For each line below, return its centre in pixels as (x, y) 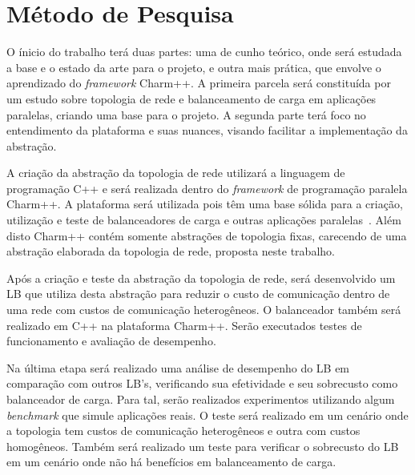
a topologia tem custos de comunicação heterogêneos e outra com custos (183, 431)
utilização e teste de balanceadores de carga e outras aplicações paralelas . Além (204, 220)
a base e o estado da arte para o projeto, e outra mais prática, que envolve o (194, 67)
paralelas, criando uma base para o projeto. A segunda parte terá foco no (186, 114)
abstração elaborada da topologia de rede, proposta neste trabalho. (171, 251)
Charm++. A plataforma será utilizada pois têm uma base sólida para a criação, (205, 204)
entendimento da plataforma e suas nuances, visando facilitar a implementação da (207, 130)
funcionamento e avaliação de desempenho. (111, 341)
